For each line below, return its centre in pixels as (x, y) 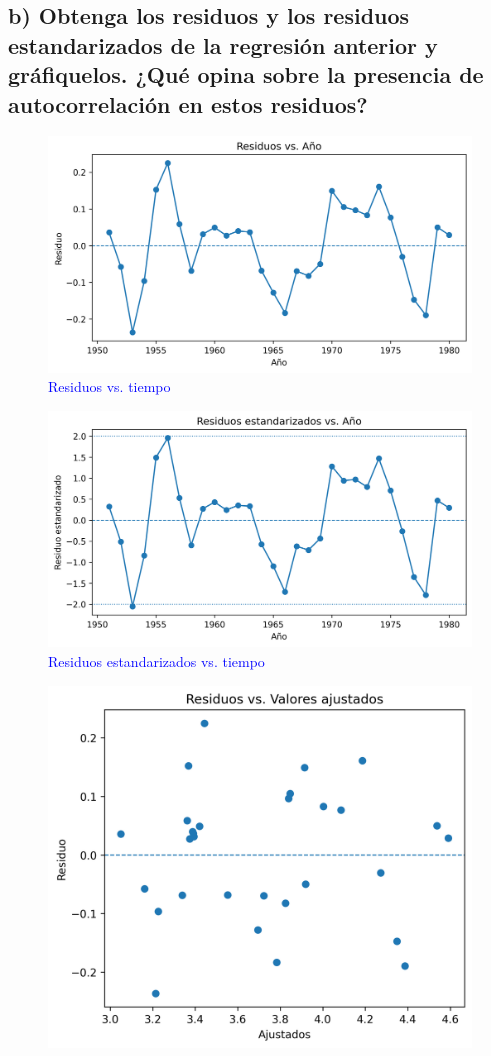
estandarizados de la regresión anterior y (223, 44)
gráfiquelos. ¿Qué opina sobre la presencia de (246, 74)
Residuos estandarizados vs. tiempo (156, 661)
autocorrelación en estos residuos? (188, 103)
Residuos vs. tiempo (109, 386)
